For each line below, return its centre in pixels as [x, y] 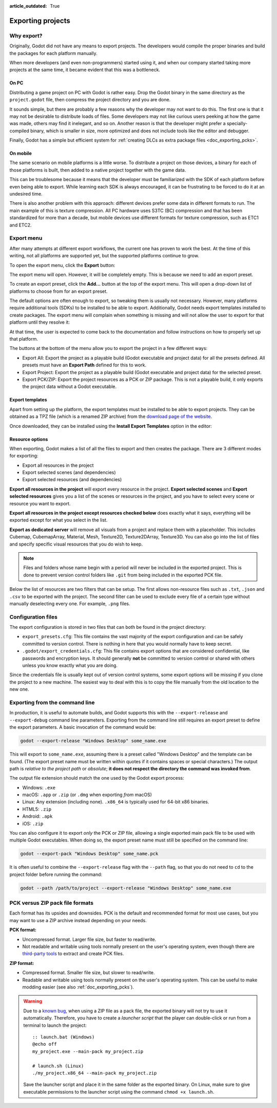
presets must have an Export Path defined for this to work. [84, 365]
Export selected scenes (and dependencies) [69, 472]
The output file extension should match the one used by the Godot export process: [97, 778]
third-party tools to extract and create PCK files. [73, 954]
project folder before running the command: [56, 874]
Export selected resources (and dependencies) [72, 480]
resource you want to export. [40, 503]
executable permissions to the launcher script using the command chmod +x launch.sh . [119, 1092]
